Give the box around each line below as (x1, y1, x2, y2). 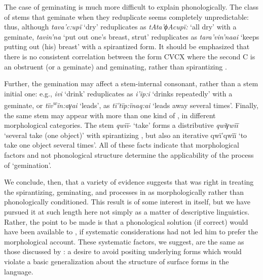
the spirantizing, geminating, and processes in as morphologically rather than (4, 186, 244, 197)
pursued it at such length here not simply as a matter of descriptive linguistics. (4, 206, 250, 217)
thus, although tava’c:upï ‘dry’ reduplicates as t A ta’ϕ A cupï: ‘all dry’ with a (4, 21, 237, 32)
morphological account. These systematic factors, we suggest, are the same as (4, 236, 244, 247)
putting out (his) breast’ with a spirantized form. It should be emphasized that (4, 41, 250, 52)
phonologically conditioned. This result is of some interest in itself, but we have (4, 196, 250, 207)
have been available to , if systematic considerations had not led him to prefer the (4, 226, 258, 237)
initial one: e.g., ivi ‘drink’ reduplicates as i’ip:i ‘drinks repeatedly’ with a (4, 88, 233, 98)
